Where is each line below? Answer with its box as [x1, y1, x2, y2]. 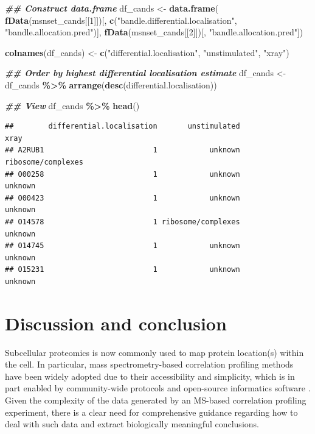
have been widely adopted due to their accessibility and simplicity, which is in [5, 369, 295, 382]
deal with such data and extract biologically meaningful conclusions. [5, 418, 259, 430]
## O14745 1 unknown [5, 241, 240, 251]
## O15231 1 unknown [5, 265, 240, 274]
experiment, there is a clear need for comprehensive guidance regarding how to [5, 405, 298, 418]
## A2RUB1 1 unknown [5, 146, 240, 155]
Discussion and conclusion [5, 310, 227, 335]
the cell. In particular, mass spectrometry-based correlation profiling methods [5, 358, 294, 371]
